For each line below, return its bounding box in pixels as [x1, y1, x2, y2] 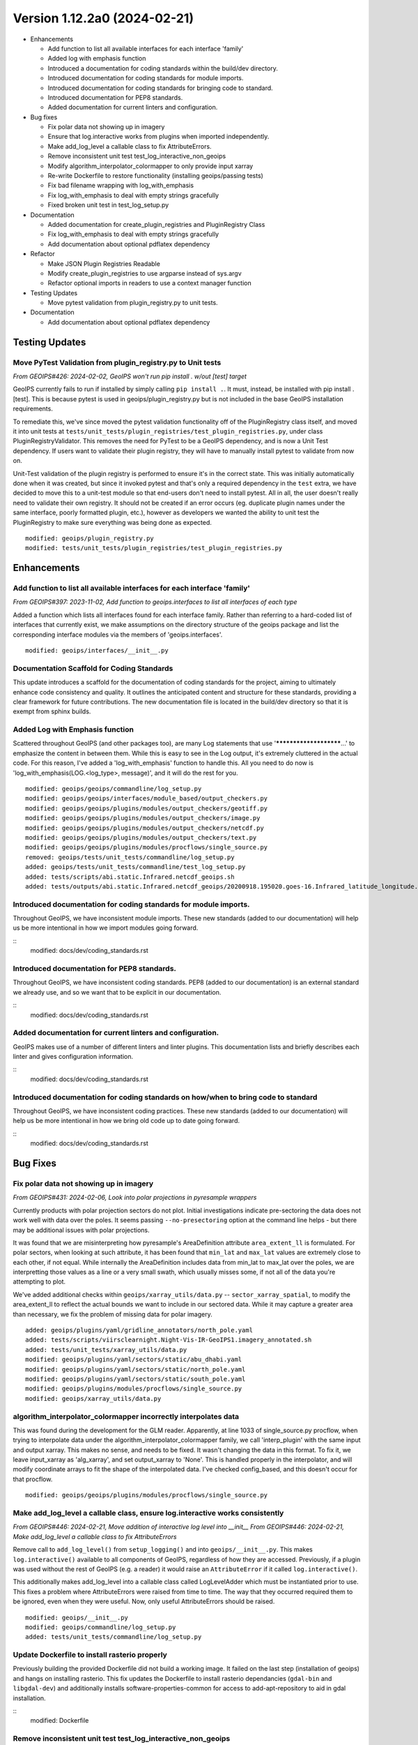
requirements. [13, 405, 54, 413]
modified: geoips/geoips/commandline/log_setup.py [25, 785, 202, 793]
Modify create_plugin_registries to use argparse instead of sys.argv [47, 269, 242, 277]
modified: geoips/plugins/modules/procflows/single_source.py [25, 1385, 242, 1393]
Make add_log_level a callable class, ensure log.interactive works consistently [13, 1508, 284, 1517]
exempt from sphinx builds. [13, 707, 91, 715]
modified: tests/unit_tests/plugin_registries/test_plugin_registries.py [25, 544, 283, 552]
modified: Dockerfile [30, 1716, 89, 1725]
